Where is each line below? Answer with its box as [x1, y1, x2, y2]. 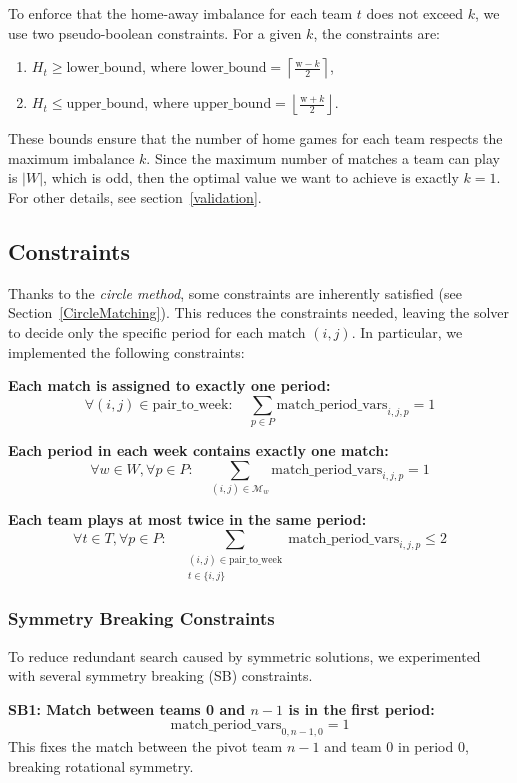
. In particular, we [351, 321, 463, 342]
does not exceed [366, 3, 464, 23]
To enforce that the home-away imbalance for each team [8, 3, 353, 23]
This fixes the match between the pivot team [8, 736, 283, 757]
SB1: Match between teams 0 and [8, 698, 246, 719]
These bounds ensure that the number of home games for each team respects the [8, 128, 503, 149]
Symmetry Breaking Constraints [8, 606, 275, 631]
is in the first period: [288, 698, 435, 719]
